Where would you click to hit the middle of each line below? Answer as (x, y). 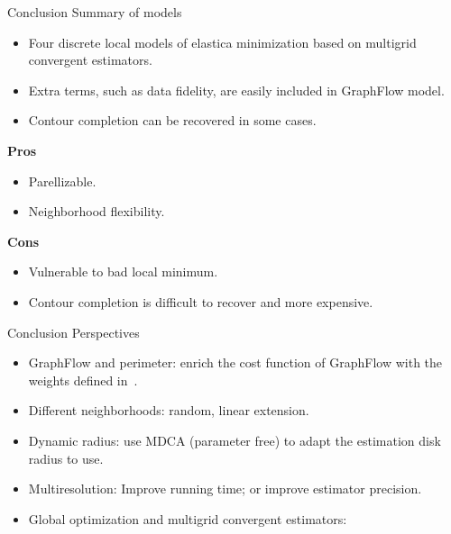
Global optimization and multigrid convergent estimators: (188, 518)
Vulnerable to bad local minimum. (123, 272)
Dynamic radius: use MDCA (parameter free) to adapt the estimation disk (235, 440)
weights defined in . (83, 380)
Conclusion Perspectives (74, 332)
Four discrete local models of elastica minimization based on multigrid (222, 42)
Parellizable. (62, 181)
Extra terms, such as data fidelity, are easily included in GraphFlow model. (236, 90)
